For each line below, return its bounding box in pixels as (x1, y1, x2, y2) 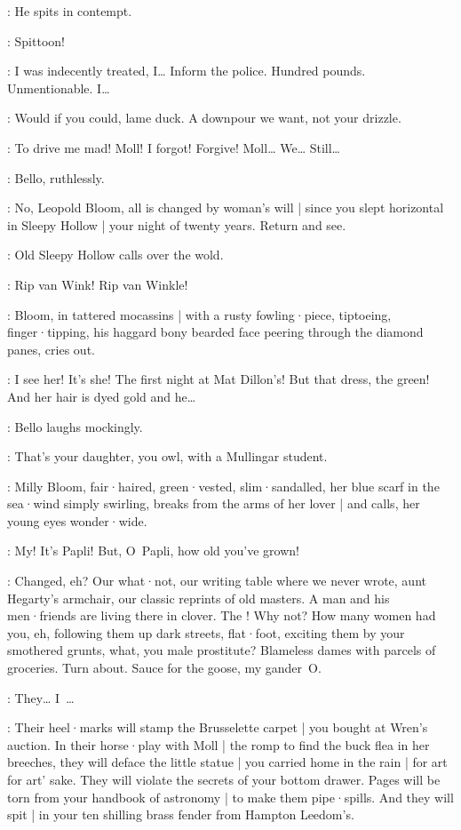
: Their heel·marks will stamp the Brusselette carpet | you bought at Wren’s (7, 718, 428, 737)
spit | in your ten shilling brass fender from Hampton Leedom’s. (7, 805, 354, 824)
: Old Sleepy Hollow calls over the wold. (7, 245, 224, 264)
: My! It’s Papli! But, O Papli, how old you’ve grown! (7, 541, 299, 560)
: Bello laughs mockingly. (7, 417, 143, 435)
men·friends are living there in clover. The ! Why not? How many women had (7, 606, 436, 625)
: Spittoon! (7, 31, 65, 50)
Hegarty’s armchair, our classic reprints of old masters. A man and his (7, 588, 390, 607)
